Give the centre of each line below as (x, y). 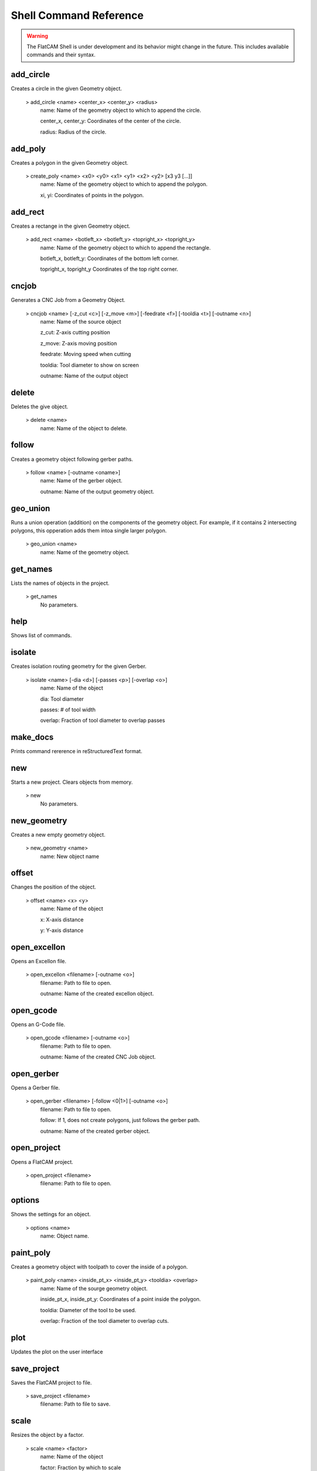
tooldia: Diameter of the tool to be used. (88, 1310)
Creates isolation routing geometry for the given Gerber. (79, 666)
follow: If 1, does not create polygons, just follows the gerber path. (120, 1120)
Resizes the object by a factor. (48, 1435)
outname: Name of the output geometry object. (97, 491)
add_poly (28, 149)
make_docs (32, 738)
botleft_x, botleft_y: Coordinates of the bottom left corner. (109, 258)
